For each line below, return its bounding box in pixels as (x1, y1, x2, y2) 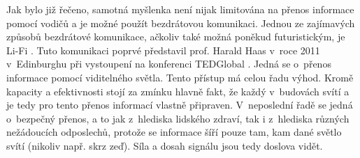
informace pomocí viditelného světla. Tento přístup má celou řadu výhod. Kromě (6, 70, 354, 84)
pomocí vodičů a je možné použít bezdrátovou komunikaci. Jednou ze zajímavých (6, 15, 355, 30)
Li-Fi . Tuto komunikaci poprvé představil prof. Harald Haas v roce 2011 (6, 42, 320, 57)
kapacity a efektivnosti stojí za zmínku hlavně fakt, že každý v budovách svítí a (6, 84, 350, 98)
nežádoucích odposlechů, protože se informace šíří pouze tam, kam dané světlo (6, 125, 342, 139)
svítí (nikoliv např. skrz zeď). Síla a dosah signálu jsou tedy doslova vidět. (6, 138, 323, 152)
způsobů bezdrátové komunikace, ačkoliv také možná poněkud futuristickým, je (6, 29, 345, 44)
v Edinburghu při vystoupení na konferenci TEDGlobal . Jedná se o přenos (6, 56, 331, 71)
